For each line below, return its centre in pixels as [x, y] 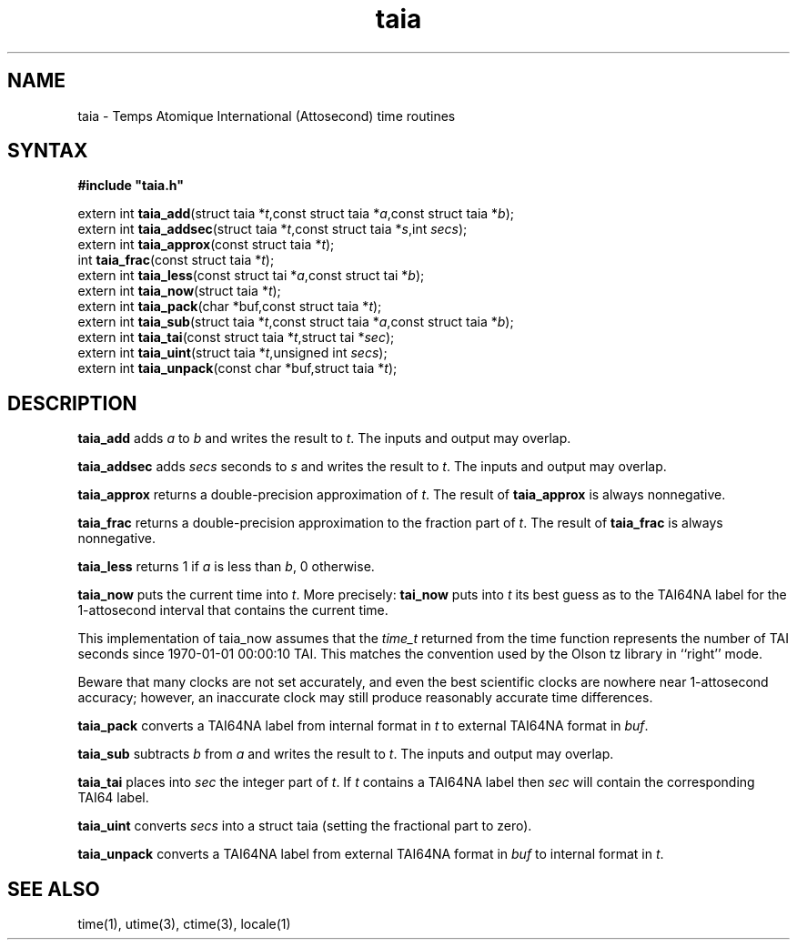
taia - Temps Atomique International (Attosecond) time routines [267, 116]
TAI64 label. [113, 798]
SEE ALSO [54, 889]
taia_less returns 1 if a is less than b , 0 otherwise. [226, 567]
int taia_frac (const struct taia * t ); [176, 260]
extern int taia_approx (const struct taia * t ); [206, 245]
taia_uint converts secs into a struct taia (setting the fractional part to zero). [305, 826]
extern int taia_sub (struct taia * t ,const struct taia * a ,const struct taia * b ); [296, 322]
